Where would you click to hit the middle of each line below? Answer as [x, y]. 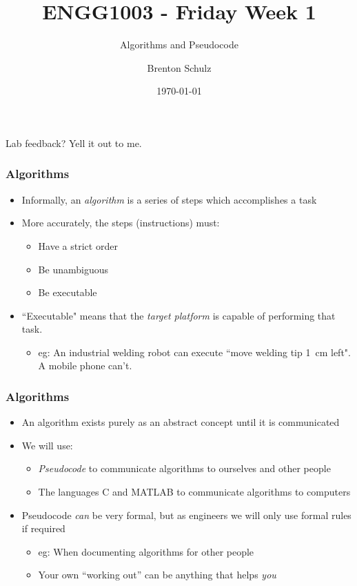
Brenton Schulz [179, 67]
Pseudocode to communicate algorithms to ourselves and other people [184, 468]
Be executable [68, 292]
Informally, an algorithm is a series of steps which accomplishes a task [169, 199]
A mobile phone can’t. [85, 365]
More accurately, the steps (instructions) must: [121, 223]
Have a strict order [78, 245]
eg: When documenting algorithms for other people [146, 551]
